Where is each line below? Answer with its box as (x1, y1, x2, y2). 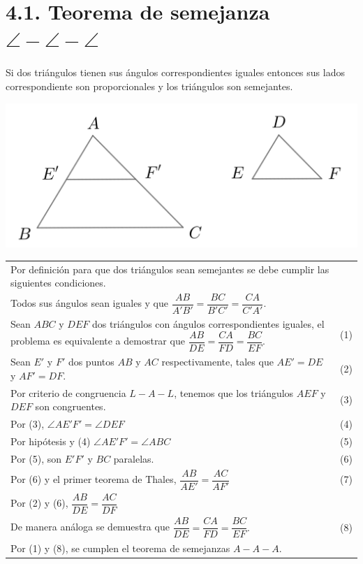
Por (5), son (10, 451, 62, 465)
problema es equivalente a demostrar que (10, 333, 185, 348)
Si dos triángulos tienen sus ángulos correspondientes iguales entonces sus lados (6, 65, 345, 80)
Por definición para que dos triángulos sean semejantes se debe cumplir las (10, 261, 329, 276)
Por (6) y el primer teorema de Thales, (10, 472, 177, 486)
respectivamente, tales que (161, 354, 274, 369)
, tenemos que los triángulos (174, 385, 294, 400)
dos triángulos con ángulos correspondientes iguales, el (91, 317, 325, 331)
